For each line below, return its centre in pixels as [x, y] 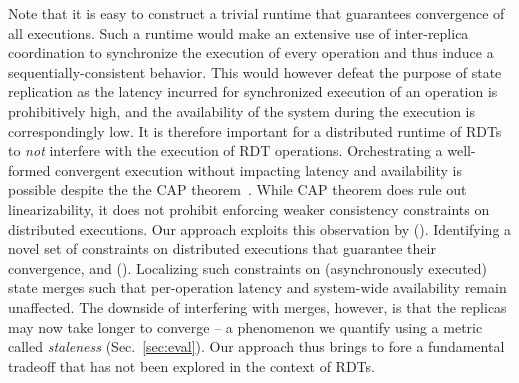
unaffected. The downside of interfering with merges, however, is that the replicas [257, 306]
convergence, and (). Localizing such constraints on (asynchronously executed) [248, 267]
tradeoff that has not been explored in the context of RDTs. [191, 365]
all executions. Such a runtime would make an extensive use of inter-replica [238, 32]
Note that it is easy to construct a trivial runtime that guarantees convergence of [256, 13]
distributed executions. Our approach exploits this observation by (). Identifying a [260, 228]
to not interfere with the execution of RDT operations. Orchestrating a [225, 150]
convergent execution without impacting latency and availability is [259, 169]
